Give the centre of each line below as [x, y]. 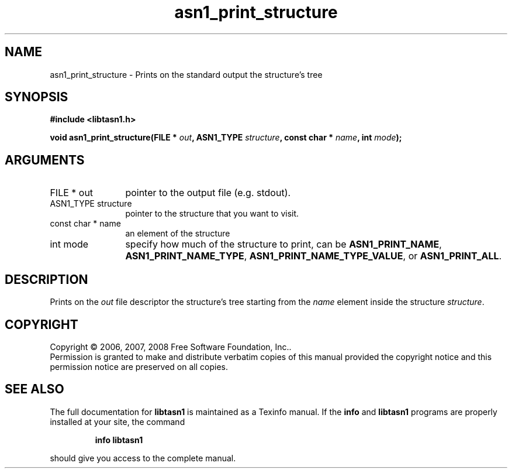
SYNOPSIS [37, 97]
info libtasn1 [119, 440]
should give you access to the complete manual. [143, 458]
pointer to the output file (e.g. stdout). [208, 193]
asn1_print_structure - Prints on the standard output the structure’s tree [186, 74]
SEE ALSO [34, 389]
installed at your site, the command [117, 421]
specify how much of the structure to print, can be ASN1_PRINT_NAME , [283, 244]
